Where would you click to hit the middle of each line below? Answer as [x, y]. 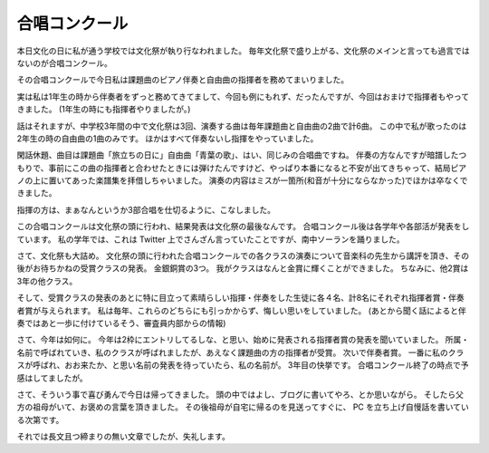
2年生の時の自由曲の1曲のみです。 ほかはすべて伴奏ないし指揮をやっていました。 [168, 138]
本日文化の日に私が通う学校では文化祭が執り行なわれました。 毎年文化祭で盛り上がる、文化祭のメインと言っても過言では [243, 51]
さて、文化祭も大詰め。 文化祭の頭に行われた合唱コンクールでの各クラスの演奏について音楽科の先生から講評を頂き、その [243, 256]
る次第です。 [40, 419]
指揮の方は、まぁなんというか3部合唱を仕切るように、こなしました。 [146, 209]
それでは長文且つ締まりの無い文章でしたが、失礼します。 [123, 437]
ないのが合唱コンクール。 [64, 63]
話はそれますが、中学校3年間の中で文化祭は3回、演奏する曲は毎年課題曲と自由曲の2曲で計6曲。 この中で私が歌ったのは [242, 126]
